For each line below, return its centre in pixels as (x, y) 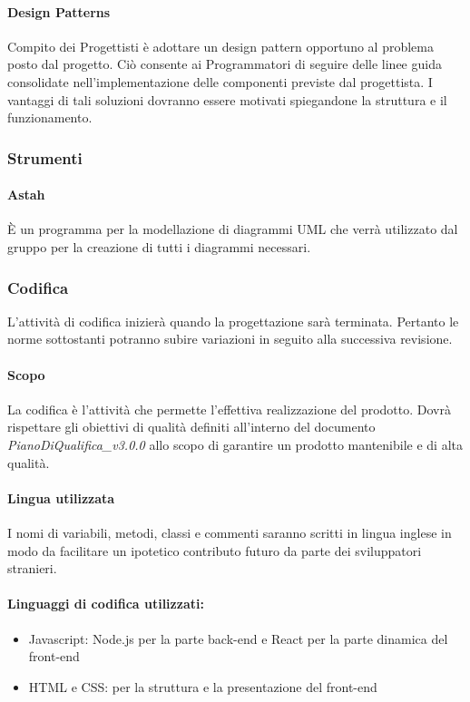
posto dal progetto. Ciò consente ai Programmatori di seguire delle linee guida (225, 64)
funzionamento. (50, 117)
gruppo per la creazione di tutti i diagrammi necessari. (159, 247)
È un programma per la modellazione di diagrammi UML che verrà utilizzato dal (233, 229)
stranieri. (32, 568)
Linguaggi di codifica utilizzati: (106, 604)
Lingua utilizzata (61, 497)
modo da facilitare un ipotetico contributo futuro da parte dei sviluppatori (215, 550)
